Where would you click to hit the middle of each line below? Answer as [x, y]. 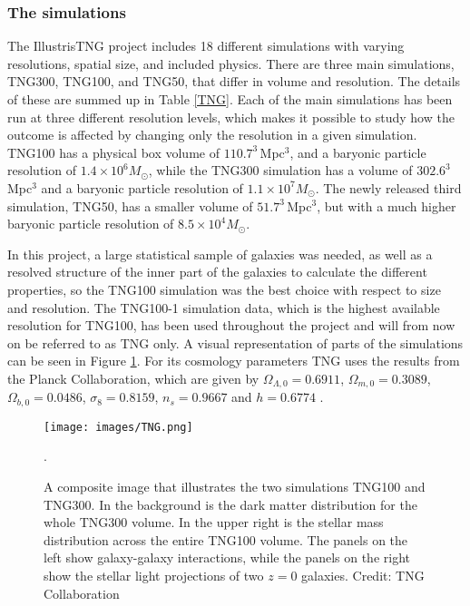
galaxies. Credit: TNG [363, 576]
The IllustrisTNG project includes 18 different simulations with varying [206, 46]
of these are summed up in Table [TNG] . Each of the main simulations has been [230, 99]
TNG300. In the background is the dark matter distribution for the [230, 504]
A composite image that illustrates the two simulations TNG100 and [235, 487]
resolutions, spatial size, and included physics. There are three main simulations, [231, 63]
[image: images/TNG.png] [118, 427]
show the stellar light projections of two [154, 576]
